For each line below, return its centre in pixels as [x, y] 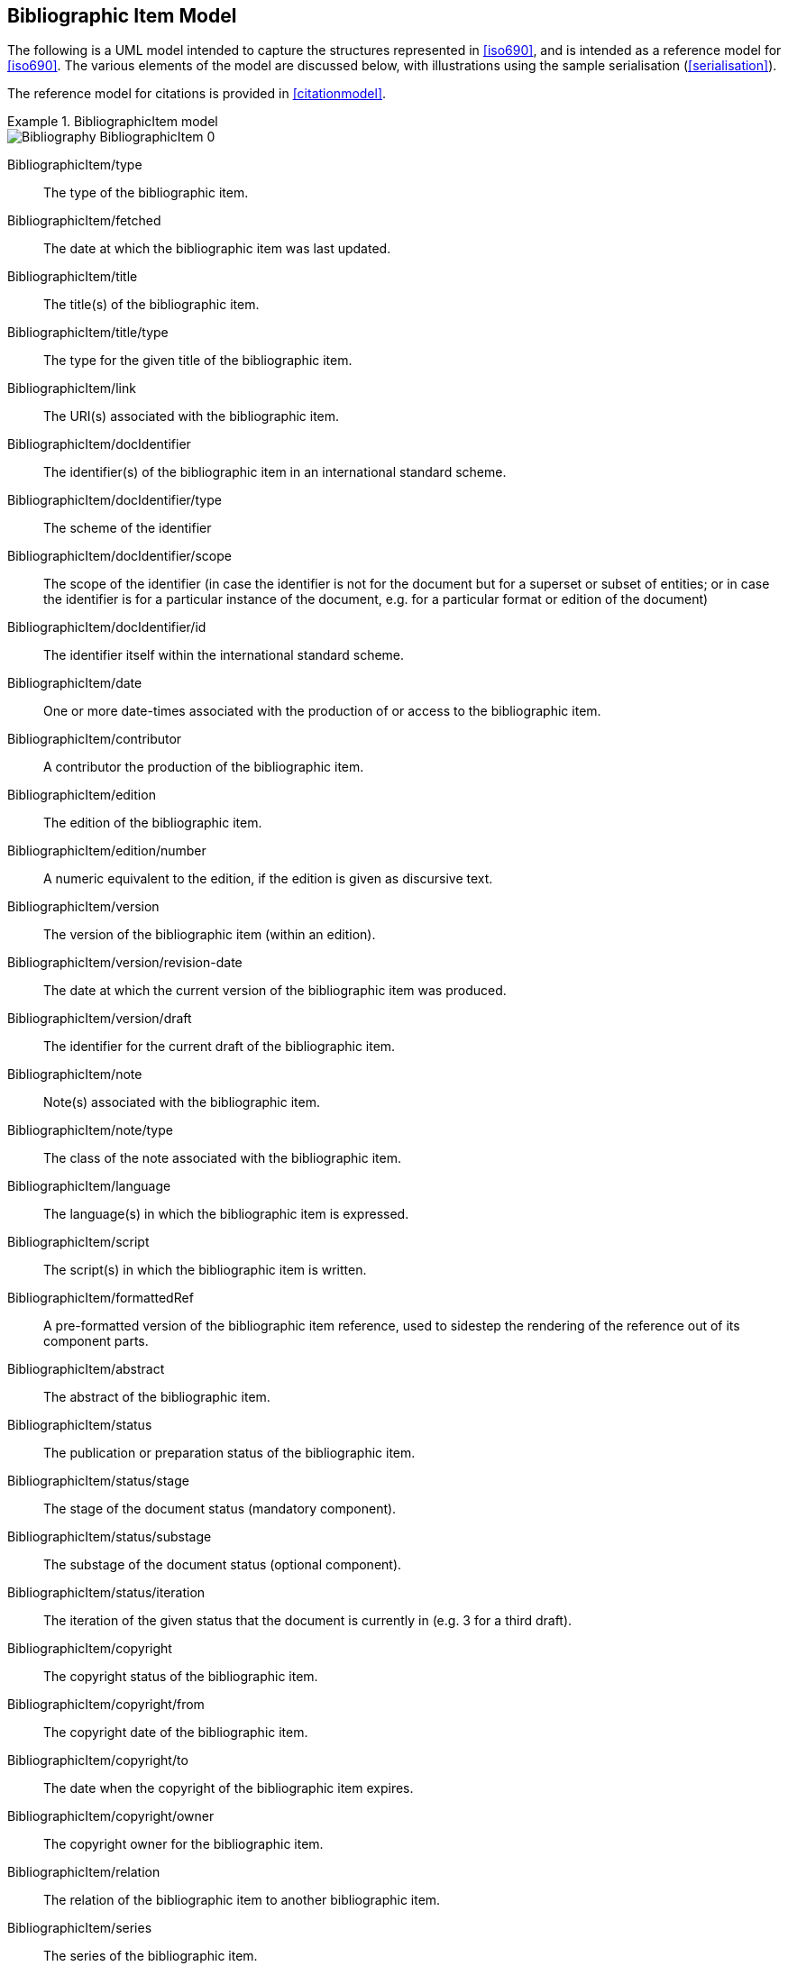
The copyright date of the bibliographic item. [176, 1733]
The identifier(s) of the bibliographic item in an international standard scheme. [275, 472]
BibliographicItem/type [75, 165]
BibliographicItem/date [75, 683]
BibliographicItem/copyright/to [98, 1760]
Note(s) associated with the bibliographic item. [182, 1102]
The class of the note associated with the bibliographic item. [222, 1158]
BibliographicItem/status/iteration [106, 1593]
